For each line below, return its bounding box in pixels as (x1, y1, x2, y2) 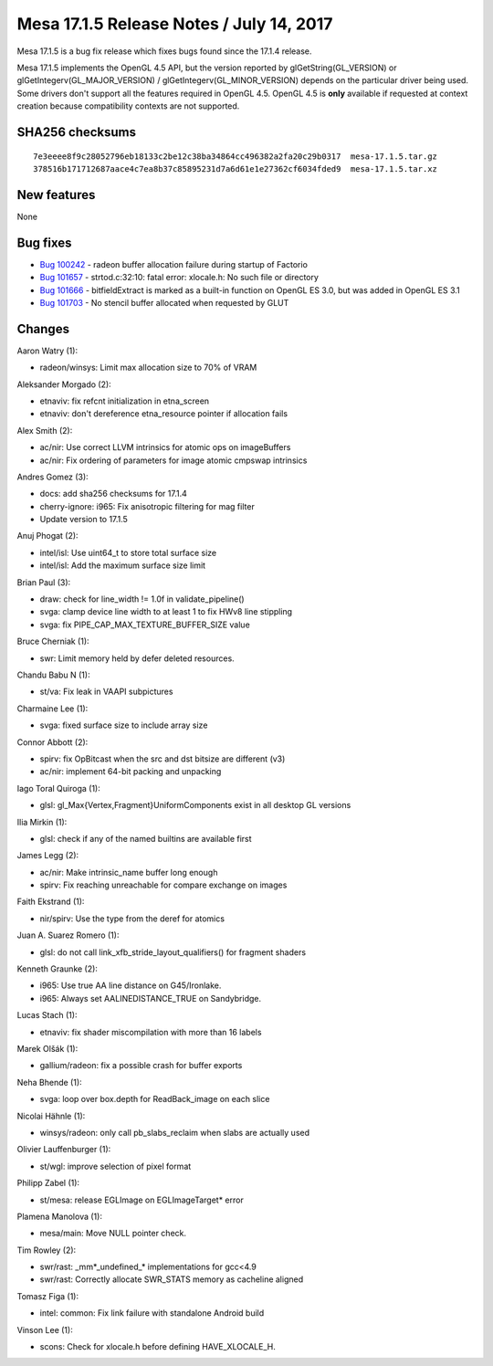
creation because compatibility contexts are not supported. (16, 100, 240, 111)
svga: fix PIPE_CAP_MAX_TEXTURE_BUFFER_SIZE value (39, 619, 250, 630)
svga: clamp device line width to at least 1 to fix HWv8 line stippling (39, 606, 292, 617)
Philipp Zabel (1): (16, 1178, 80, 1189)
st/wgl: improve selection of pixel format (39, 1161, 192, 1172)
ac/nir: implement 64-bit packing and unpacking (39, 766, 222, 777)
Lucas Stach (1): (16, 1010, 78, 1021)
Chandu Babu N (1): (16, 669, 90, 680)
